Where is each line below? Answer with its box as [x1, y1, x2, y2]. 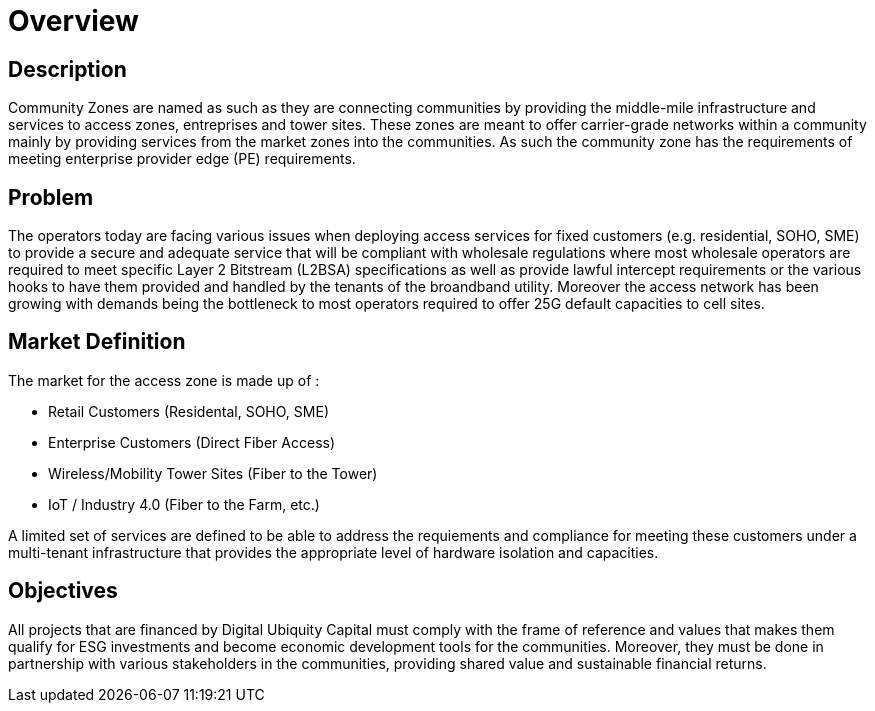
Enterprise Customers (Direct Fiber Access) [48, 433, 336, 451]
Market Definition [8, 329, 186, 355]
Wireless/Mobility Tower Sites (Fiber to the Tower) [48, 464, 378, 482]
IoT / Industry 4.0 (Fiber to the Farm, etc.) [48, 495, 320, 513]
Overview [8, 4, 139, 38]
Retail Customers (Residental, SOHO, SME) [48, 402, 329, 420]
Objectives [8, 578, 118, 604]
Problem [8, 184, 94, 210]
